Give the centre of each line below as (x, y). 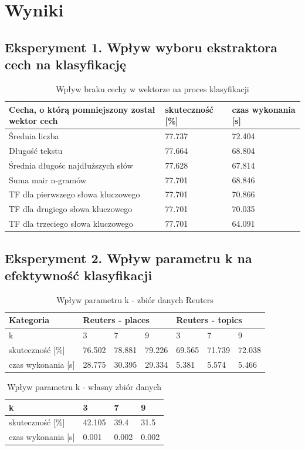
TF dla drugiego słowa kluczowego (71, 209)
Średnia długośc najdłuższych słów (71, 165)
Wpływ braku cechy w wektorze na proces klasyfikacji (152, 88)
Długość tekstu (36, 150)
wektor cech (33, 121)
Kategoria (29, 320)
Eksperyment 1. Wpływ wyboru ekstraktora (141, 47)
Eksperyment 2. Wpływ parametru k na (128, 258)
